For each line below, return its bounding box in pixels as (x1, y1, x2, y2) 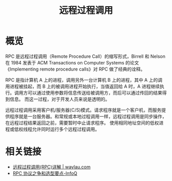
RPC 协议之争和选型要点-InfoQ (12, 170, 78, 176)
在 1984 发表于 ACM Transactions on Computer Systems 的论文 (5, 59, 139, 65)
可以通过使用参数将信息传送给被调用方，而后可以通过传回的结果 (27, 89, 162, 96)
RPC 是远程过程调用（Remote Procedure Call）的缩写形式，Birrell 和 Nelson (5, 53, 165, 59)
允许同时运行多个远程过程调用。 (32, 126, 100, 132)
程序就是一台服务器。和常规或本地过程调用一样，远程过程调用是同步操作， (9, 113, 167, 119)
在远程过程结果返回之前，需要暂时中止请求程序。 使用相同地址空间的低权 (5, 120, 159, 126)
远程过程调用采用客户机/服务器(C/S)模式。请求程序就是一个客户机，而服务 (5, 107, 162, 113)
